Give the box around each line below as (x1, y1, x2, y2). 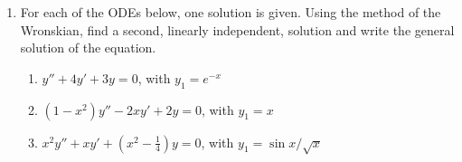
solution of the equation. (20, 38, 156, 57)
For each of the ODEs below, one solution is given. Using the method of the (20, 3, 441, 21)
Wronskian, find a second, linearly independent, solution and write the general (20, 20, 455, 39)
